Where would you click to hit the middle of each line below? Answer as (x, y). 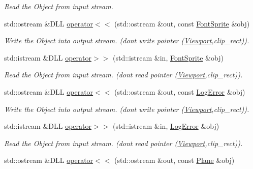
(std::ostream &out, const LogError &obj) (180, 91)
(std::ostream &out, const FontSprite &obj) (182, 23)
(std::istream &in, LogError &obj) (166, 126)
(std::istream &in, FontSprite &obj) (168, 57)
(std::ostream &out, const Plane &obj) (175, 160)
